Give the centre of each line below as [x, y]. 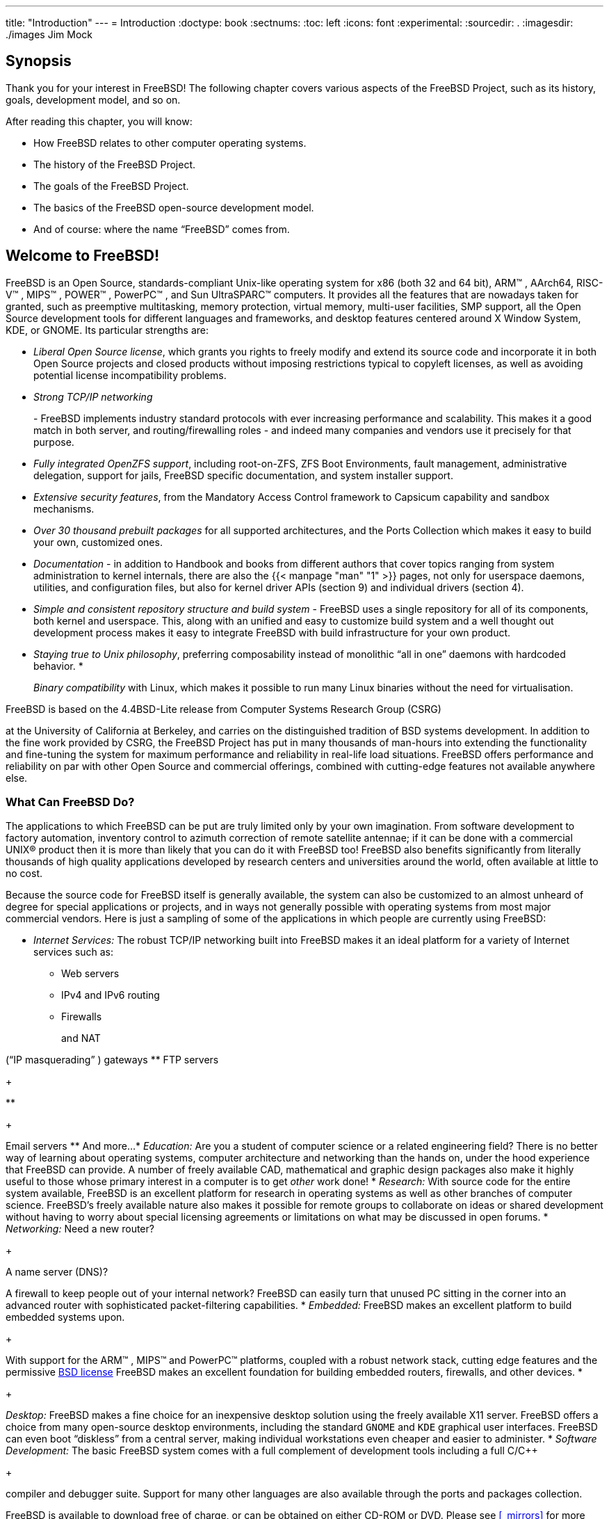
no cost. [24, 874]
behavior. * [58, 666]
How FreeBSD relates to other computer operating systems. [170, 143]
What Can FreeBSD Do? [70, 802]
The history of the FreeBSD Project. [115, 164]
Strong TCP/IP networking [93, 396]
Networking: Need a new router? [80, 1229]
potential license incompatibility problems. [130, 375]
